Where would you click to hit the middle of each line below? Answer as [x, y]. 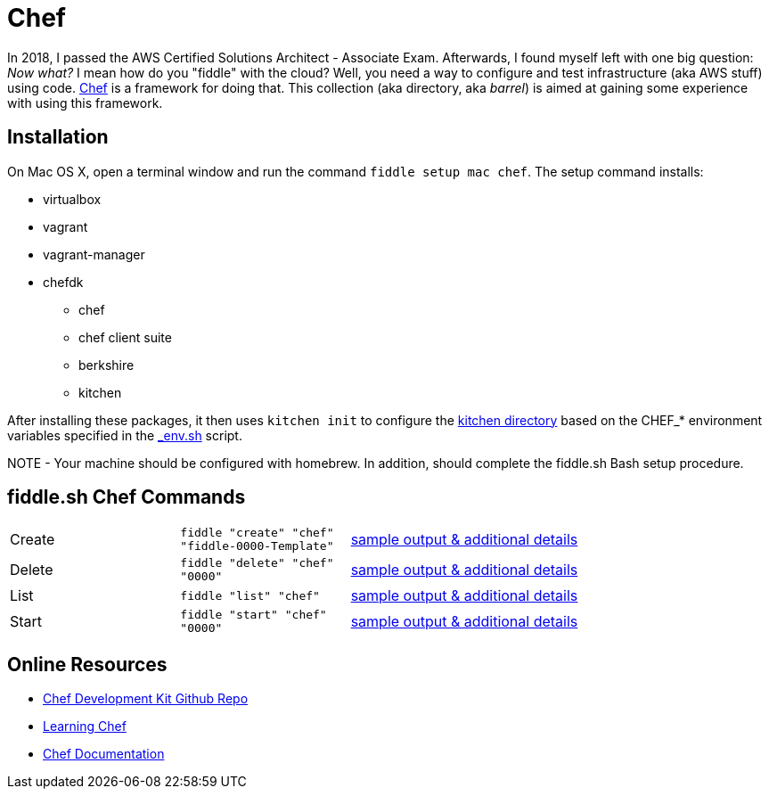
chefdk [63, 282]
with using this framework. [85, 103]
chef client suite [125, 337]
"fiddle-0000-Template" [257, 546]
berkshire [106, 365]
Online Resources [87, 664]
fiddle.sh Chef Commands [127, 497]
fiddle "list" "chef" [250, 595]
